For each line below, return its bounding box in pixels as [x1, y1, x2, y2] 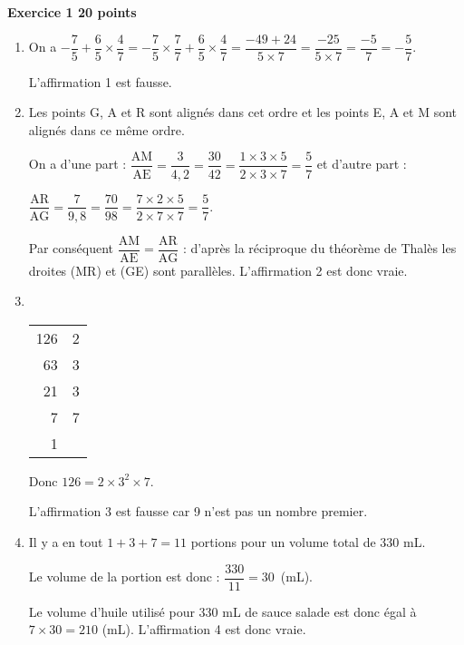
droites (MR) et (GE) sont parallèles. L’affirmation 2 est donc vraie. [28, 260, 408, 279]
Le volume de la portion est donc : [28, 567, 220, 586]
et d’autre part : [316, 154, 407, 173]
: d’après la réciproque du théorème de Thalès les [182, 239, 457, 258]
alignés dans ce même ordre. [28, 120, 185, 139]
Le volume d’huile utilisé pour [28, 601, 195, 621]
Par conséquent [28, 239, 114, 258]
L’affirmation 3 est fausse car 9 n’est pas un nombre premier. [28, 502, 368, 521]
